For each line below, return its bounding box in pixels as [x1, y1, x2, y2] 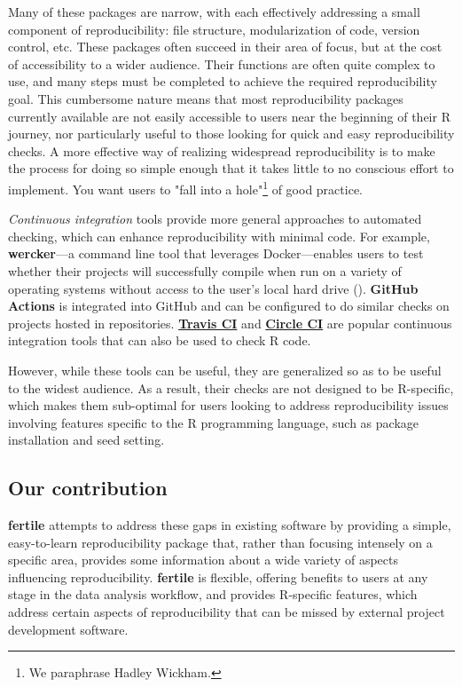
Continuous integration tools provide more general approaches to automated [8, 209, 422, 228]
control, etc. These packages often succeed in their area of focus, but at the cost [8, 37, 442, 56]
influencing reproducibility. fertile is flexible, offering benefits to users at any [8, 567, 428, 586]
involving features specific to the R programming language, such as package [8, 413, 419, 431]
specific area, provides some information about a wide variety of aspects [8, 550, 398, 569]
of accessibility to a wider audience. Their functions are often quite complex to [8, 54, 435, 73]
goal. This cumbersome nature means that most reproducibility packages [8, 89, 403, 107]
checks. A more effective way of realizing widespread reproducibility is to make [8, 141, 435, 160]
